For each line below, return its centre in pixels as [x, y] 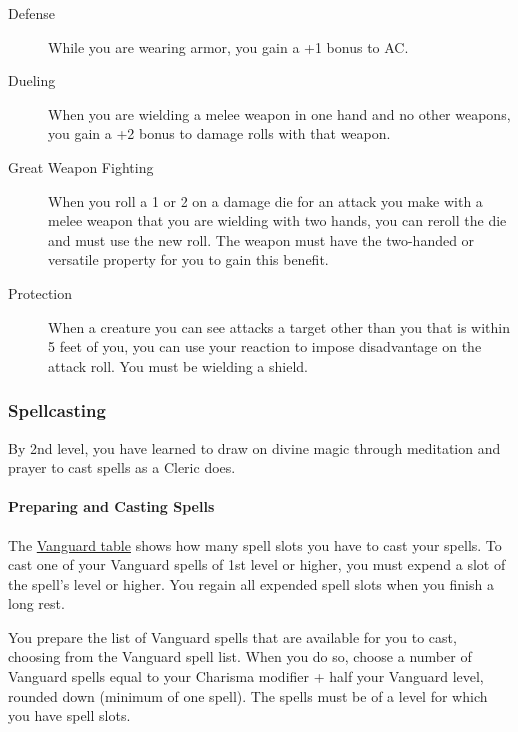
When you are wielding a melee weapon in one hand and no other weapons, [279, 113]
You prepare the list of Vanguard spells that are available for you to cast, [232, 636]
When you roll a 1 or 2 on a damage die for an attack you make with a [265, 200]
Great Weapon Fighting [81, 166]
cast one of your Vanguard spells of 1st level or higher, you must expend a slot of [257, 564]
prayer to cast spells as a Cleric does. [122, 467]
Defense [31, 13]
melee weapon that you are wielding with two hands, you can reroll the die [277, 220]
